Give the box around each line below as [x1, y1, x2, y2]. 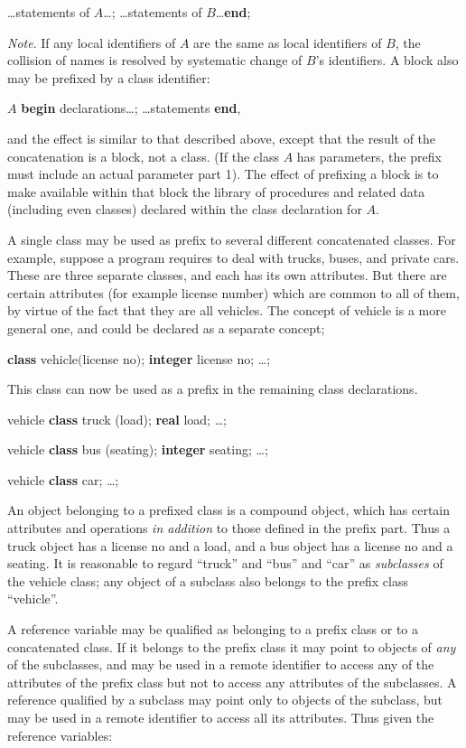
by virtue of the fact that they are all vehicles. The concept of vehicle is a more [7, 301, 446, 320]
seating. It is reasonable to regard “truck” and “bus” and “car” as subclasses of [7, 554, 443, 573]
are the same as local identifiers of [193, 33, 382, 51]
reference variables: [7, 725, 113, 744]
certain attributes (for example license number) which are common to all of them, [7, 283, 460, 302]
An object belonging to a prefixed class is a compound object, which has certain [7, 500, 450, 519]
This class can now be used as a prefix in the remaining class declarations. [7, 379, 418, 398]
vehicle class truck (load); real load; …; [7, 409, 227, 428]
